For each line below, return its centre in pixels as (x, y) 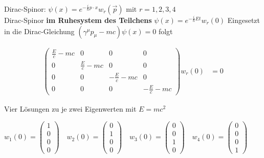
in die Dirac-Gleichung (39, 31)
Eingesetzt (244, 20)
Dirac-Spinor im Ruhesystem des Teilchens (78, 20)
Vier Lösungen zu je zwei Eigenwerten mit (70, 109)
